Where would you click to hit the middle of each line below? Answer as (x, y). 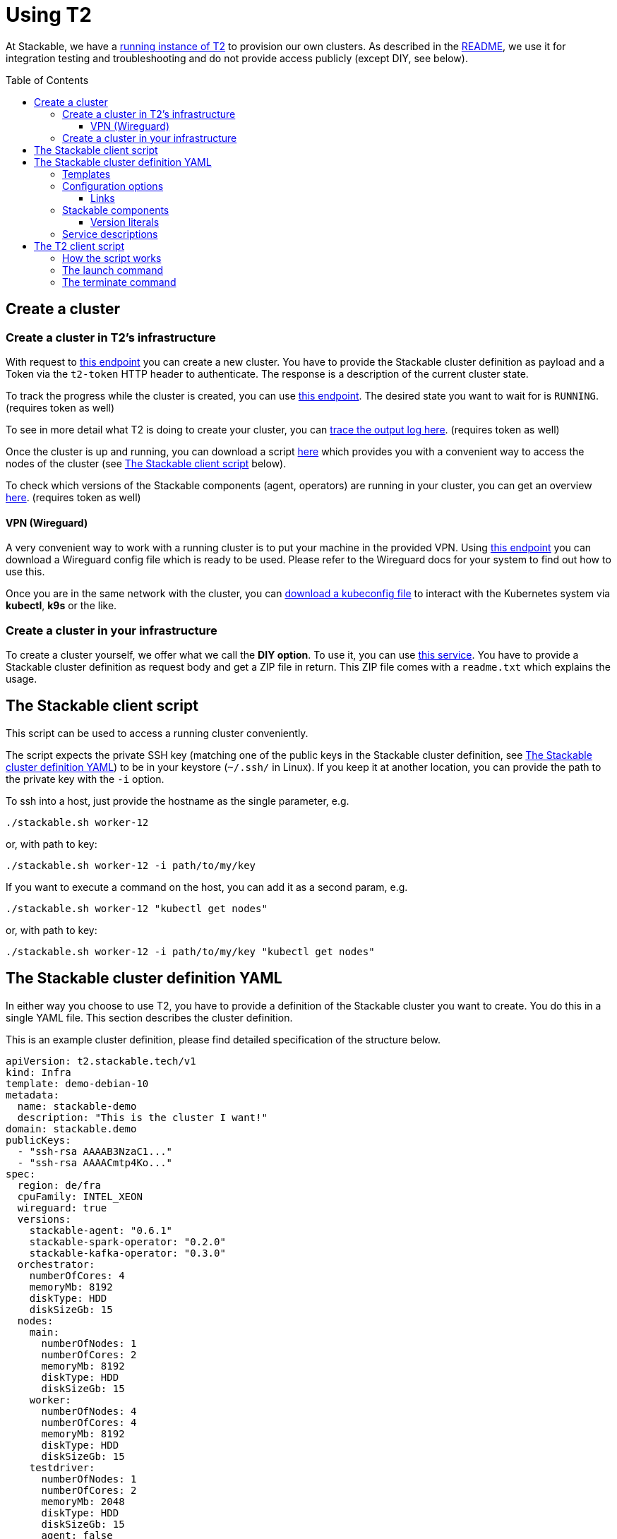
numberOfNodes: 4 (89, 1411)
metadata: (32, 1095)
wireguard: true (62, 1208)
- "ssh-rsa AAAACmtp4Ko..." (95, 1162)
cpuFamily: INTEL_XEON (80, 1196)
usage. (22, 678)
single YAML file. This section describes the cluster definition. (149, 1017)
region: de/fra (59, 1185)
